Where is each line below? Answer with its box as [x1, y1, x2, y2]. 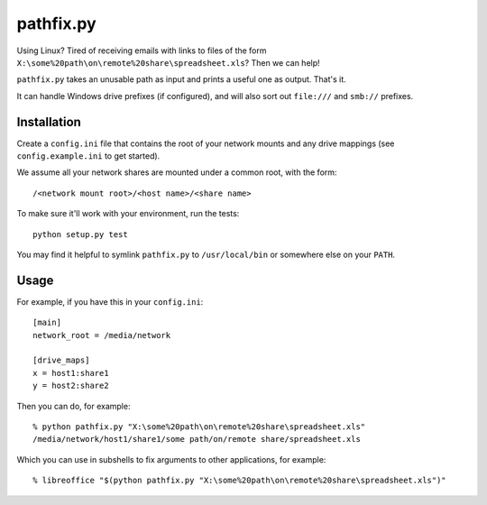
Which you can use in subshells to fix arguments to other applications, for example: [16, 454, 326, 464]
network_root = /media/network [32, 330, 171, 340]
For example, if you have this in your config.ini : [16, 296, 204, 307]
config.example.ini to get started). [16, 151, 161, 161]
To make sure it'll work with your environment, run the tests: [16, 208, 240, 219]
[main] [32, 317, 62, 328]
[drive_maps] [32, 355, 90, 365]
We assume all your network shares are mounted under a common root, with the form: [16, 167, 337, 178]
